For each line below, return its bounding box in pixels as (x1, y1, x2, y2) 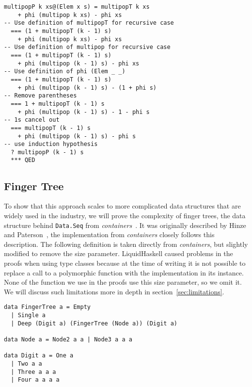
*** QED (11, 157, 35, 164)
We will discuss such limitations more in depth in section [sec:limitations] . (4, 286, 224, 296)
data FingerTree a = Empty (4, 304, 91, 311)
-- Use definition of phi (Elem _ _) (4, 68, 126, 75)
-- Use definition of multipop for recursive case (4, 44, 171, 51)
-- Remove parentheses (4, 92, 77, 99)
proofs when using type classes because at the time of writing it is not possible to (4, 258, 246, 268)
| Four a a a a (11, 376, 60, 384)
